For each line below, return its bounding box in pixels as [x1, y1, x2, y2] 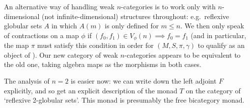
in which [52, 21, 77, 31]
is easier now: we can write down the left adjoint [71, 76, 217, 86]
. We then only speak [180, 21, 244, 31]
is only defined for [105, 21, 159, 31]
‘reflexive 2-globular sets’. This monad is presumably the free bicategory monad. [4, 95, 245, 105]
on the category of [186, 85, 241, 95]
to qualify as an [197, 40, 245, 50]
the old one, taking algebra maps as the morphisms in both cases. [4, 59, 201, 69]
